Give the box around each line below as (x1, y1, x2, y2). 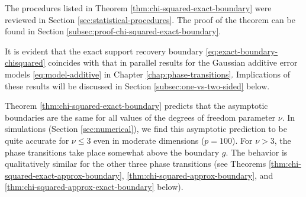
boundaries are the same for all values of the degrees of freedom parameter (5, 111, 276, 123)
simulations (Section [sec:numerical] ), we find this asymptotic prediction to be (5, 122, 287, 135)
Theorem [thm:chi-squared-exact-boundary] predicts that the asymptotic (5, 99, 268, 112)
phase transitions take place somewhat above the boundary (5, 146, 220, 158)
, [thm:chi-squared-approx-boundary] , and (121, 169, 273, 181)
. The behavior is (226, 146, 288, 158)
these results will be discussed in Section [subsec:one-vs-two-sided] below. (5, 79, 270, 92)
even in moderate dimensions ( (94, 134, 205, 146)
